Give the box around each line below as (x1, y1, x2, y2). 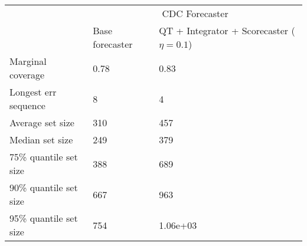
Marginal (9, 54, 47, 68)
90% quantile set (9, 181, 78, 194)
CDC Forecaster (162, 6, 228, 20)
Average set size (9, 116, 74, 129)
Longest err (9, 85, 57, 99)
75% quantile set (9, 150, 78, 163)
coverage (9, 68, 45, 81)
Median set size (9, 133, 73, 146)
